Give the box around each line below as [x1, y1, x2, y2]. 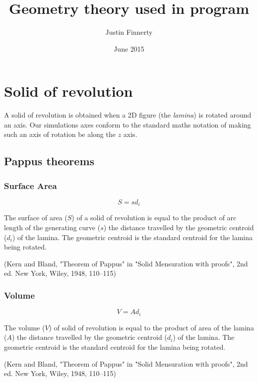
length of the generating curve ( [4, 222, 101, 233]
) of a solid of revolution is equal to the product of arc [71, 212, 237, 223]
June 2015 [114, 43, 144, 54]
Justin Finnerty [105, 27, 153, 37]
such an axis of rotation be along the [4, 129, 116, 139]
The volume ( [4, 322, 45, 332]
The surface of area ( [4, 212, 67, 223]
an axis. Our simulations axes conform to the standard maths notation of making [4, 119, 251, 129]
